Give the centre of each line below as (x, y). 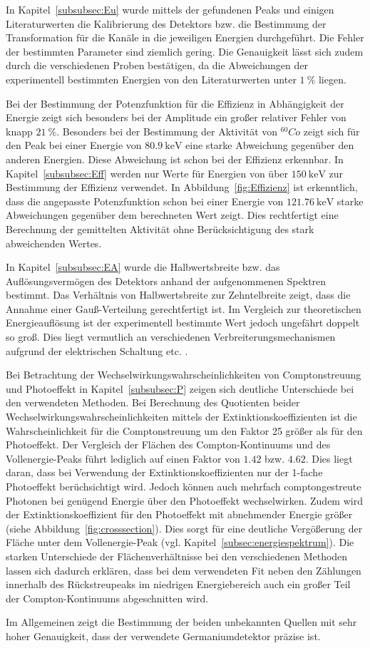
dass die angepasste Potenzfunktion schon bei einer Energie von (145, 201)
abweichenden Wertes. (54, 243)
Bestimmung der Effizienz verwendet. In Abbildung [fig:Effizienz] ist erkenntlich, (182, 187)
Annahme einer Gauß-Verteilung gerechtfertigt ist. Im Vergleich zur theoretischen (184, 308)
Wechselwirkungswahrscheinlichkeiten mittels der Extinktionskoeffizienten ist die (181, 417)
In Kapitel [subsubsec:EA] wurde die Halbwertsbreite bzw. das (143, 267)
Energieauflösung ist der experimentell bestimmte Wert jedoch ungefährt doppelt (183, 323)
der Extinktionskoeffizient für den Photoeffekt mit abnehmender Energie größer (179, 514)
